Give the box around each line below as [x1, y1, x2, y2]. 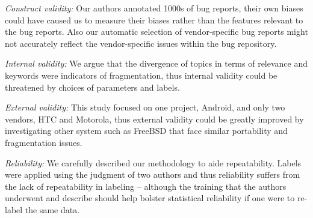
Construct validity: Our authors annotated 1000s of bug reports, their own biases [5, 2, 303, 14]
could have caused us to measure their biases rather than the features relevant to [5, 13, 303, 26]
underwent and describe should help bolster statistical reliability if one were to [5, 192, 295, 204]
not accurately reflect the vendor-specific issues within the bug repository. [5, 37, 277, 49]
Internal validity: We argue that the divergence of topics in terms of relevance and [5, 57, 308, 70]
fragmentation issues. [5, 136, 82, 148]
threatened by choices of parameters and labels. [5, 80, 180, 93]
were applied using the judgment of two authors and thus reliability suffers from [5, 168, 300, 181]
